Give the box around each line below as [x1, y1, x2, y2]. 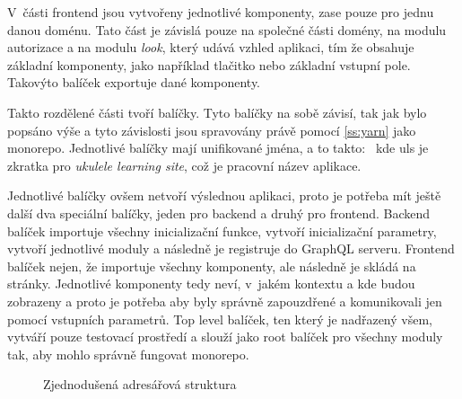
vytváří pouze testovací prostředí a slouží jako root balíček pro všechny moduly [7, 327, 443, 346]
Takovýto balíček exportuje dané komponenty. [7, 73, 261, 92]
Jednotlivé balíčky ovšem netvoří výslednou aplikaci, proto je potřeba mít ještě [7, 186, 441, 205]
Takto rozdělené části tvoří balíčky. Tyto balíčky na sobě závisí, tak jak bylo [7, 102, 427, 121]
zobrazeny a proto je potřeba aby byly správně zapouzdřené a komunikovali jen [7, 291, 442, 310]
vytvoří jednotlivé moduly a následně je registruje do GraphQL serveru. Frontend [7, 239, 455, 258]
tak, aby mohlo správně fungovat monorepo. [7, 344, 249, 363]
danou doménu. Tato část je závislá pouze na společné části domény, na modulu [7, 20, 447, 39]
